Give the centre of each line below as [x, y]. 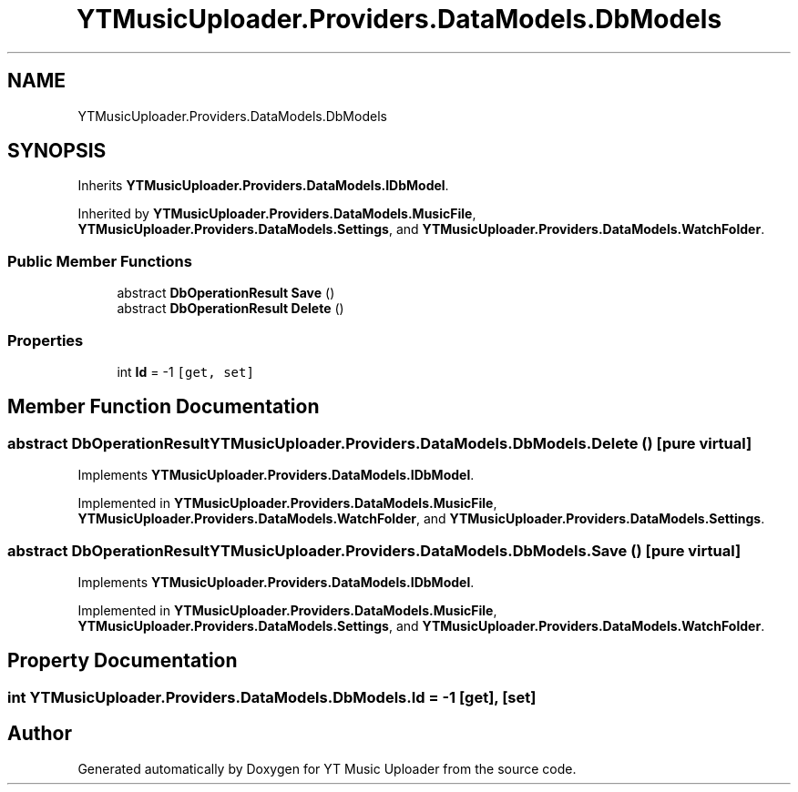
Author [40, 734]
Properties [46, 340]
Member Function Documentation [164, 407]
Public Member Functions [100, 261]
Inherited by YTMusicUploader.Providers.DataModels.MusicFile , [277, 214]
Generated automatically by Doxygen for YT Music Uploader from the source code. [327, 768]
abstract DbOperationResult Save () [226, 293]
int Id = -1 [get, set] [185, 371]
